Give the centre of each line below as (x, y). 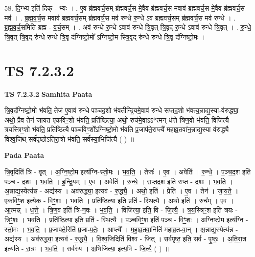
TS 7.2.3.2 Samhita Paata (48, 94)
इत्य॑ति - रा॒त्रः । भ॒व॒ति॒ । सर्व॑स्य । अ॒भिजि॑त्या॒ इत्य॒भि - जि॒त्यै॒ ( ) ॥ (87, 248)
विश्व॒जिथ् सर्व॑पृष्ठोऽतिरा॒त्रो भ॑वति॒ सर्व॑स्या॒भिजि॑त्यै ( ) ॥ (69, 139)
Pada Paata (24, 155)
